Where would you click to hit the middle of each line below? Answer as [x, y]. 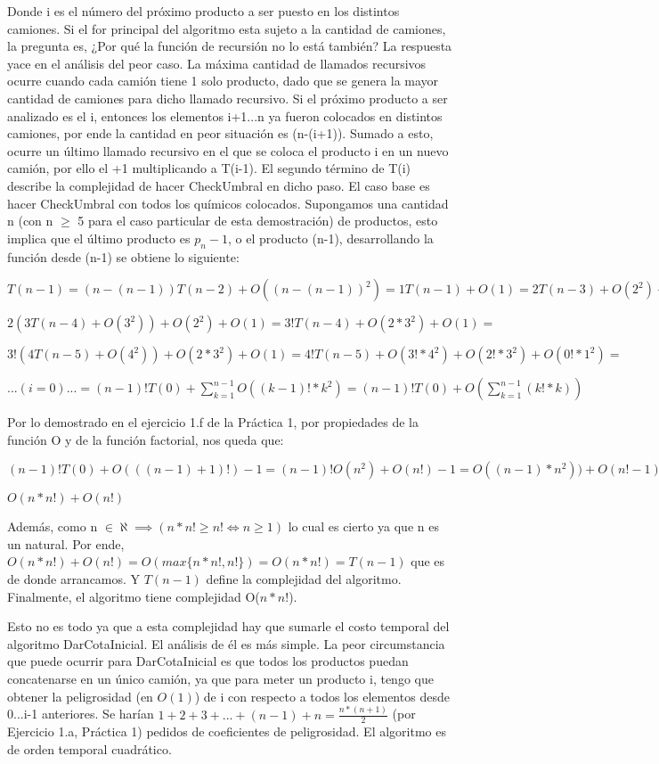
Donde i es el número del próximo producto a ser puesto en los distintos [203, 11]
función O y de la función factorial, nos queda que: [146, 439]
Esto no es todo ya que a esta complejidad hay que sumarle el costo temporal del [228, 626]
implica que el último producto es [99, 238]
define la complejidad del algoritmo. [304, 579]
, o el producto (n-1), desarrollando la [330, 238]
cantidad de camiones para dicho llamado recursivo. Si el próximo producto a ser [228, 98]
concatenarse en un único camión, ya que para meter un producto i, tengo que [220, 679]
